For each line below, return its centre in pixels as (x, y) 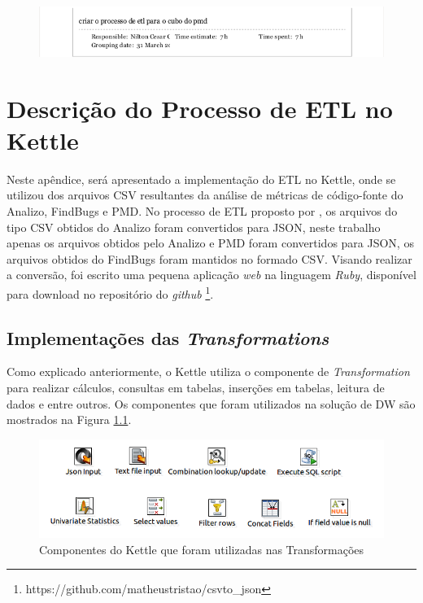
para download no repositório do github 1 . (110, 292)
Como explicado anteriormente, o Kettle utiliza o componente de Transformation (208, 371)
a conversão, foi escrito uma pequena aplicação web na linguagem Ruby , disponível (211, 275)
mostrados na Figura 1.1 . (69, 419)
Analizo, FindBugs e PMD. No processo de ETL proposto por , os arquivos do (202, 211)
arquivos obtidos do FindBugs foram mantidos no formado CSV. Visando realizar (209, 258)
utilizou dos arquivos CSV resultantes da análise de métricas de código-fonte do (205, 195)
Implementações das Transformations (168, 337)
